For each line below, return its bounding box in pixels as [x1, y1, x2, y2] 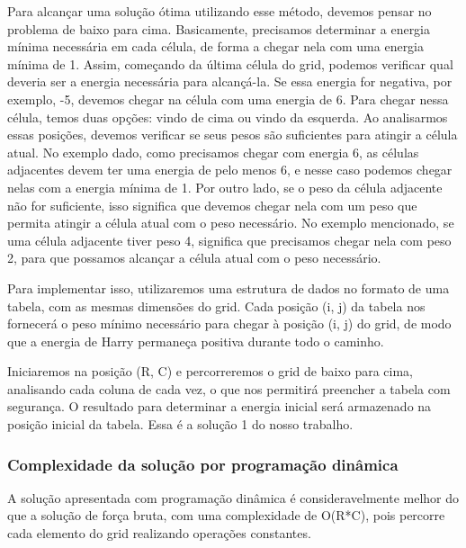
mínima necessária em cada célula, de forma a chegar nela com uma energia [7, 37, 425, 56]
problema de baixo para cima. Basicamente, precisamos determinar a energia [7, 19, 431, 38]
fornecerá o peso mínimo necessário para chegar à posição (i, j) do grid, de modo [7, 314, 452, 333]
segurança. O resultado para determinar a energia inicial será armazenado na [7, 397, 432, 416]
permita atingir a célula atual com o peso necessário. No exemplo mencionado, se [7, 213, 454, 232]
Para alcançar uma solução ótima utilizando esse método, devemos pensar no [7, 2, 432, 20]
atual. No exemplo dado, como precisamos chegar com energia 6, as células [7, 142, 419, 161]
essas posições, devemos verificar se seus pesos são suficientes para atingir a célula [7, 125, 458, 144]
